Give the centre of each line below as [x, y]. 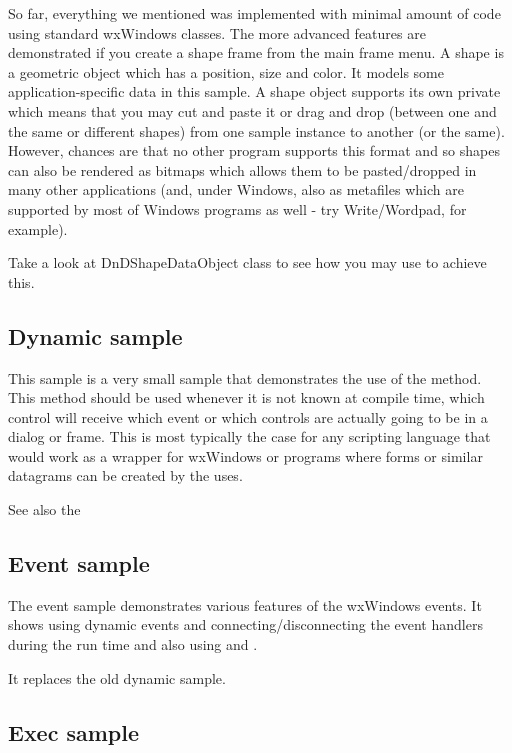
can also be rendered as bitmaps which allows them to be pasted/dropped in [242, 169]
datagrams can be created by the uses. [125, 475]
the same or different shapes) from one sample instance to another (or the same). [256, 130]
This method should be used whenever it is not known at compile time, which [246, 397]
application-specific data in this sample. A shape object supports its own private [254, 91]
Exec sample [74, 731]
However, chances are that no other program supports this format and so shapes [254, 150]
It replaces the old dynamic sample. [117, 677]
